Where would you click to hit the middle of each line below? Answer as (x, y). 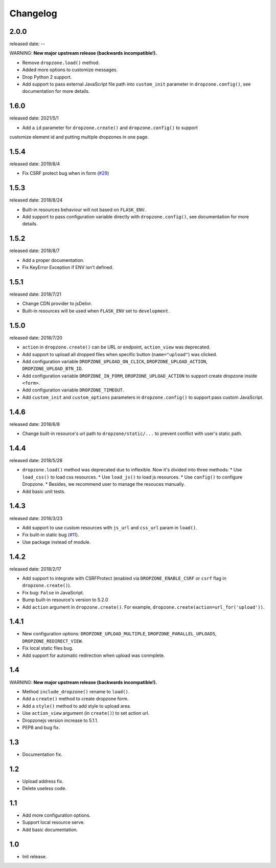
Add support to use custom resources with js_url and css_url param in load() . (110, 527)
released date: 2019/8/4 (35, 164)
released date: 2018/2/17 (35, 569)
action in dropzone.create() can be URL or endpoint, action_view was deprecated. (116, 347)
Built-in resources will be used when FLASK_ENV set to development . (96, 311)
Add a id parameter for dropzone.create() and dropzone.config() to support (110, 128)
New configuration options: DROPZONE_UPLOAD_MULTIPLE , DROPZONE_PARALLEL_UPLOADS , (119, 634)
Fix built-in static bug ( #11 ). (51, 535)
